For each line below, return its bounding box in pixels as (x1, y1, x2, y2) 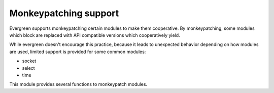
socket (22, 58, 37, 64)
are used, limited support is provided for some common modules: (9, 49, 146, 55)
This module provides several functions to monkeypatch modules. (9, 81, 147, 87)
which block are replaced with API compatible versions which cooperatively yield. (9, 32, 180, 38)
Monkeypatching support (9, 8, 119, 19)
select (22, 65, 35, 71)
